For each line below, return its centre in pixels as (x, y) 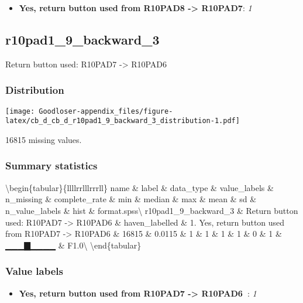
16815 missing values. (44, 139)
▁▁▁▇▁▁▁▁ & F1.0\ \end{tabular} (73, 245)
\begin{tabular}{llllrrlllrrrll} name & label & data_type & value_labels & (140, 187)
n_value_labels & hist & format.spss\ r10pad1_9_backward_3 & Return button (152, 210)
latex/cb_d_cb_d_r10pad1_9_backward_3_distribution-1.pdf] (123, 121)
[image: (20, 111)
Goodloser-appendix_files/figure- (106, 111)
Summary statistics (51, 166)
